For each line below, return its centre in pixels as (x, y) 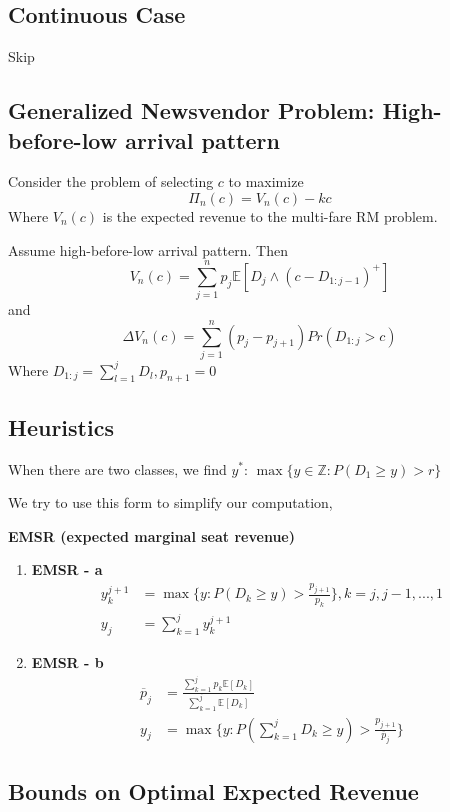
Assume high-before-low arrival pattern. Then (148, 249)
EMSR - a (67, 569)
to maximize (266, 181)
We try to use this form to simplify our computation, (170, 502)
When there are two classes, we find (117, 468)
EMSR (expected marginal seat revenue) (151, 535)
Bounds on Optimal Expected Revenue (213, 790)
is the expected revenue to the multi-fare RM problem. (270, 215)
